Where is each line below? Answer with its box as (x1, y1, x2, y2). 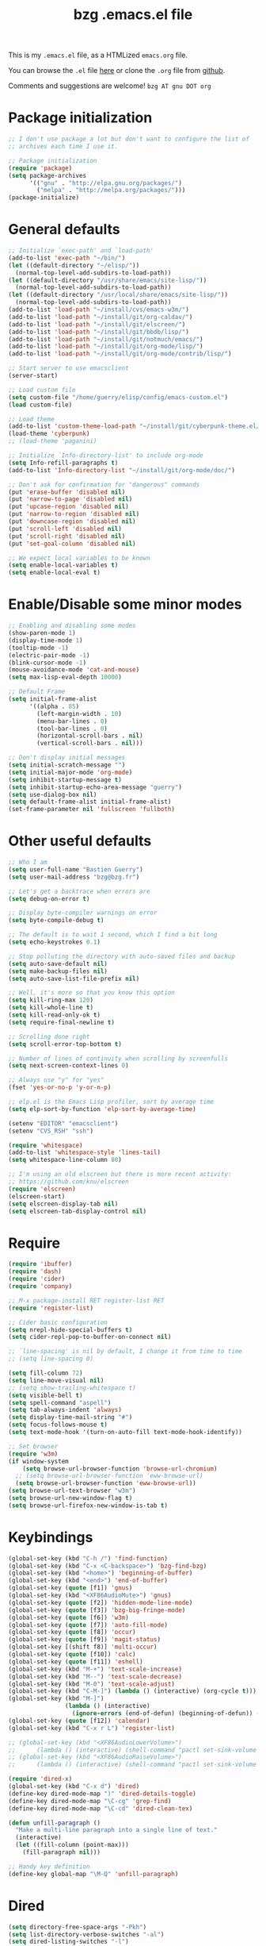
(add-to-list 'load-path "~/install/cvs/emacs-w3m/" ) (8, 306, 190, 314)
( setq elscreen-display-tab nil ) (8, 1200, 119, 1208)
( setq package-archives (8, 171, 87, 179)
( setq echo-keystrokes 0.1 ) (8, 938, 101, 946)
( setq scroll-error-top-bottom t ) (8, 1040, 123, 1048)
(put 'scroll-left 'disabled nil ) (8, 525, 123, 533)
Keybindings (8, 1528, 93, 1546)
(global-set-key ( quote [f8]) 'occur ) (8, 1629, 136, 1636)
